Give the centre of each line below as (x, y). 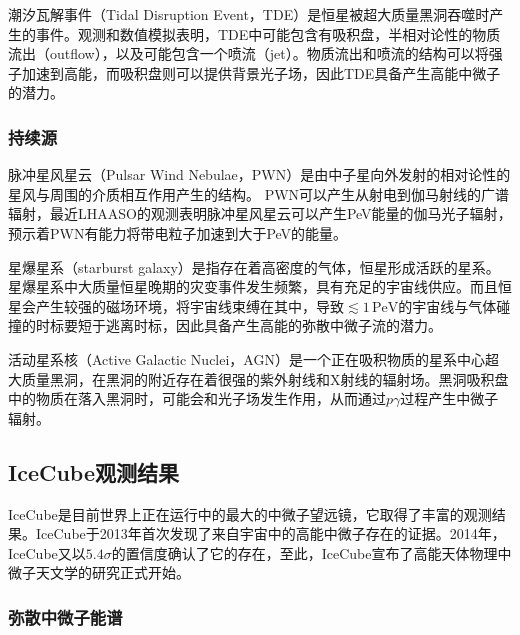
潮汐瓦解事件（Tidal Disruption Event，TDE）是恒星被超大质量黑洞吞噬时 (249, 14)
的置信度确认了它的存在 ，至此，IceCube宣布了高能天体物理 (304, 552)
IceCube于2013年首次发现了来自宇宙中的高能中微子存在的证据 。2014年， (270, 533)
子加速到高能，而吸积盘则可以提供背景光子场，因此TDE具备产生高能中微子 (254, 72)
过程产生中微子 (449, 398)
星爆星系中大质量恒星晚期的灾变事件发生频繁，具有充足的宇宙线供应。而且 (253, 286)
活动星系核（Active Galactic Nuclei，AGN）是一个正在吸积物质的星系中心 (246, 358)
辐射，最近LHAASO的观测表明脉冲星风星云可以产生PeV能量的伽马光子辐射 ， (260, 213)
